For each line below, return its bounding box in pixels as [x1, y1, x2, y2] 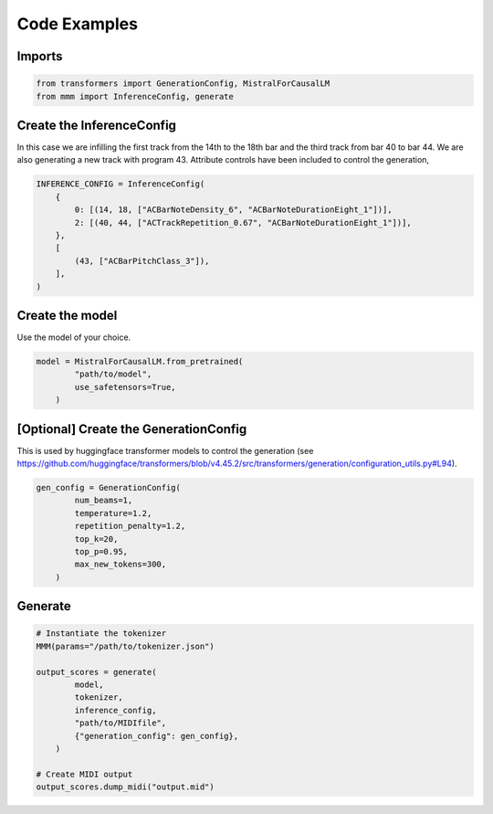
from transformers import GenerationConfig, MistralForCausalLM [36, 79, 330, 89]
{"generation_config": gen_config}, [74, 731, 239, 741]
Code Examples [16, 14, 139, 34]
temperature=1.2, [74, 508, 152, 518]
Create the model [16, 307, 118, 323]
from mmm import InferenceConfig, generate [36, 91, 235, 101]
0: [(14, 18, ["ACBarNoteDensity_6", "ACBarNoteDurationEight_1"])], [74, 205, 393, 215]
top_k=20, [74, 534, 119, 544]
